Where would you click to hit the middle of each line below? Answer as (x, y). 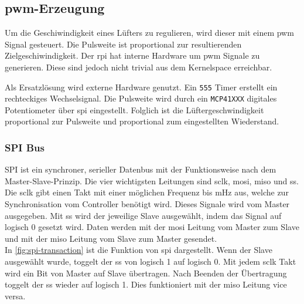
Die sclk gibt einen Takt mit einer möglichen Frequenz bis (109, 192)
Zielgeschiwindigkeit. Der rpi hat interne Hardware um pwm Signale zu (132, 55)
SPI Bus (25, 147)
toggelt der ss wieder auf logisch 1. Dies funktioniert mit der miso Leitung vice (146, 284)
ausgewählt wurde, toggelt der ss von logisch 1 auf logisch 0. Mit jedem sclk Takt (151, 261)
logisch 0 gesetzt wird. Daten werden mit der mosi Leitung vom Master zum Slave (152, 227)
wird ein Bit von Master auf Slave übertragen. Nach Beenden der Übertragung (146, 273)
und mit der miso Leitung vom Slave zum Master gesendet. (111, 238)
